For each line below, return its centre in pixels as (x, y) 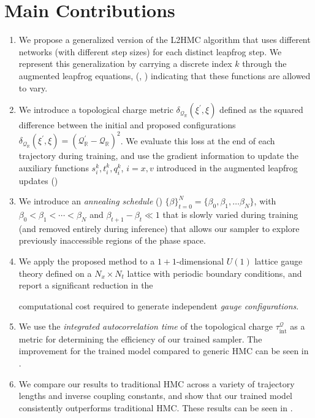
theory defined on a (55, 273)
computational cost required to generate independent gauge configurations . (159, 305)
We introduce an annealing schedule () (90, 201)
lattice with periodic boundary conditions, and (214, 273)
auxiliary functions (54, 167)
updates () (38, 180)
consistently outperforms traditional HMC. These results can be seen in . (156, 407)
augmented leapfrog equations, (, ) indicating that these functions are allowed (165, 75)
